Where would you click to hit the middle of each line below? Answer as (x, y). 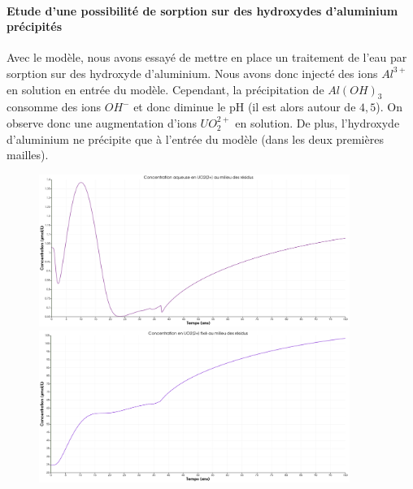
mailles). (28, 155)
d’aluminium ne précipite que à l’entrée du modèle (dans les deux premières (195, 138)
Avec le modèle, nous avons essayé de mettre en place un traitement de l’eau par (207, 57)
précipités (34, 26)
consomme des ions (54, 107)
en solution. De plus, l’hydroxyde (317, 122)
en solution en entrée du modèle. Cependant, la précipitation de (165, 89)
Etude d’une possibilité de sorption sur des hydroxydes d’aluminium (202, 10)
